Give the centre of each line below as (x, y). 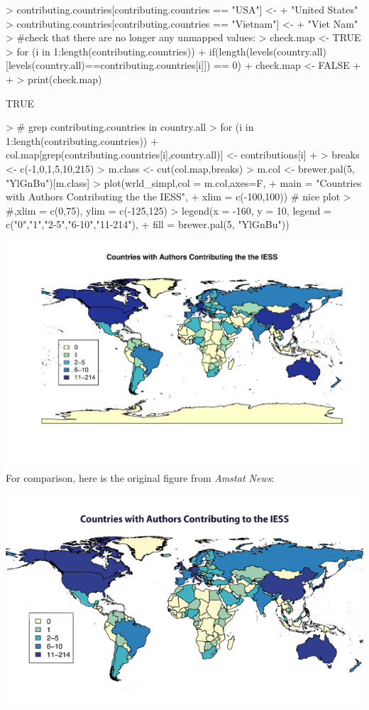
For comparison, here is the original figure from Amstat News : (140, 477)
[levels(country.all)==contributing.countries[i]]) (108, 65)
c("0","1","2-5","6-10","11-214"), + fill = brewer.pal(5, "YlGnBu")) (148, 224)
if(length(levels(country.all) (268, 51)
